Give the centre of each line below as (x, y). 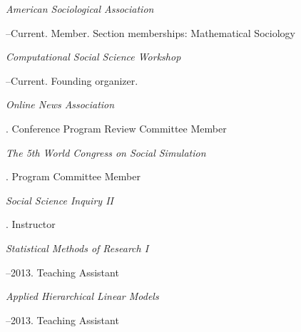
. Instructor (31, 224)
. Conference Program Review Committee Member (116, 128)
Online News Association (60, 104)
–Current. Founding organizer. (72, 80)
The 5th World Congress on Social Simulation (106, 152)
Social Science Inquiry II (60, 200)
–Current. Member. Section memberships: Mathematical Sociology (150, 32)
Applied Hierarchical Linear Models (82, 296)
